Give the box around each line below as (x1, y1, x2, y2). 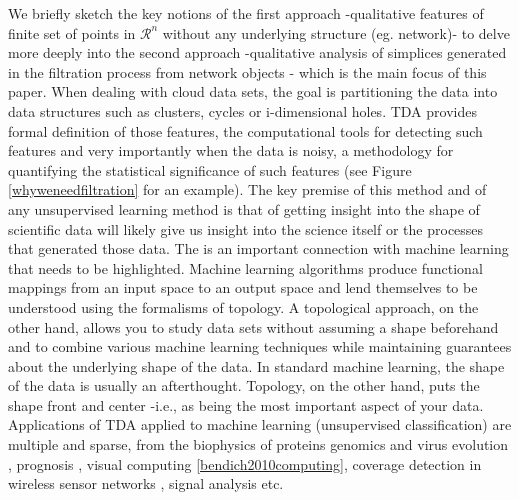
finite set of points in (8, 22, 136, 43)
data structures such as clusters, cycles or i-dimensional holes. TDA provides (8, 100, 477, 121)
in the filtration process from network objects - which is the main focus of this (8, 61, 487, 82)
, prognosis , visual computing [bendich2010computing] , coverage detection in (8, 453, 482, 474)
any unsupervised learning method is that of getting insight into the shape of (8, 198, 480, 219)
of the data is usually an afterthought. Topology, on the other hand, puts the (8, 375, 480, 396)
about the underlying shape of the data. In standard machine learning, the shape (8, 355, 505, 376)
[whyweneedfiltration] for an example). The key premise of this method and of (8, 179, 487, 200)
